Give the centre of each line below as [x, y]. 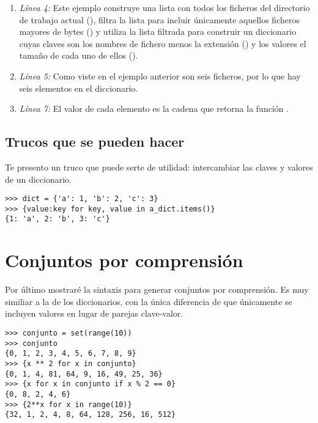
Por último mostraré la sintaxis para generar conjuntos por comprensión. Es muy [157, 289]
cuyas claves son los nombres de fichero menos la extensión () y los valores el [163, 43]
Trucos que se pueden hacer [95, 142]
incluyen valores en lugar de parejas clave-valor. [94, 313]
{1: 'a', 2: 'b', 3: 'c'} [57, 219]
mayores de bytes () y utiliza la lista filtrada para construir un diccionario [158, 31]
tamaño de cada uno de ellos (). [79, 55]
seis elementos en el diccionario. [79, 88]
